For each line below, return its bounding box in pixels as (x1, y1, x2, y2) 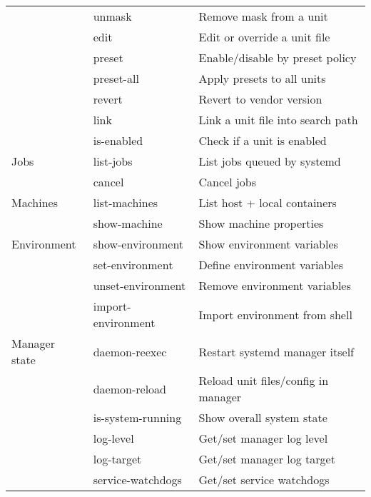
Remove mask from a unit (198, 8, 328, 24)
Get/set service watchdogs (198, 471, 330, 488)
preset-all (93, 70, 139, 86)
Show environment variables (198, 236, 338, 252)
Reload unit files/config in (198, 372, 329, 388)
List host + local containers (198, 194, 337, 211)
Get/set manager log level (198, 430, 328, 446)
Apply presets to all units (198, 70, 326, 86)
